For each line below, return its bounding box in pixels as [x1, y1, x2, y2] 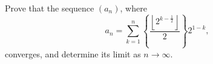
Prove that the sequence [5, 2, 94, 14]
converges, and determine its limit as [5, 47, 141, 60]
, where [120, 2, 147, 14]
